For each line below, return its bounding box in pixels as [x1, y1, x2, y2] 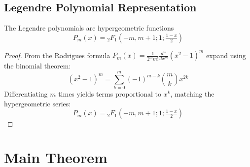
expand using [206, 50, 246, 60]
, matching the [170, 89, 214, 99]
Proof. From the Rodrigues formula [4, 50, 110, 60]
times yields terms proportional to [58, 89, 161, 99]
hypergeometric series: [4, 98, 71, 108]
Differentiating [4, 89, 48, 99]
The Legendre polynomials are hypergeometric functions [4, 23, 174, 33]
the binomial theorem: [4, 61, 71, 71]
